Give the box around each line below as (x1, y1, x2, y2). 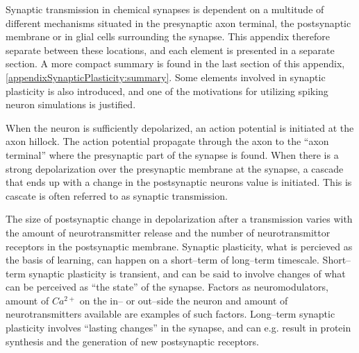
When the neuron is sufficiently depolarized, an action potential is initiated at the (6, 120, 354, 135)
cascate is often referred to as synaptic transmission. (6, 188, 228, 203)
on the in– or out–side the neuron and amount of (79, 293, 288, 307)
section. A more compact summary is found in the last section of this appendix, (6, 56, 345, 71)
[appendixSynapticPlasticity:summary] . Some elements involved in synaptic (6, 69, 326, 84)
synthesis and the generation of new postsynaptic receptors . (6, 334, 259, 348)
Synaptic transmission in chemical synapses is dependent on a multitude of (6, 2, 324, 16)
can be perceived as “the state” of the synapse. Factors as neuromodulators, (6, 279, 328, 294)
